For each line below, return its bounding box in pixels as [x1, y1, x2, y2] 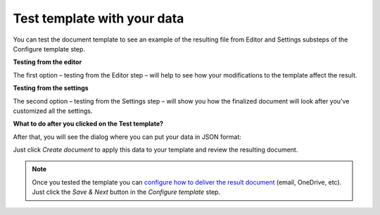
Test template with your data [13, 11, 184, 26]
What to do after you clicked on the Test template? [13, 120, 164, 128]
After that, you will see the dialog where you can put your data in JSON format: [13, 133, 242, 141]
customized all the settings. [13, 106, 93, 115]
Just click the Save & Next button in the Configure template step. [32, 188, 221, 197]
